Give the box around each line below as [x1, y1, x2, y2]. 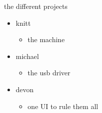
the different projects [4, 1, 68, 11]
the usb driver [27, 67, 71, 78]
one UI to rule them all [27, 101, 99, 111]
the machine [27, 34, 65, 45]
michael [15, 51, 39, 61]
